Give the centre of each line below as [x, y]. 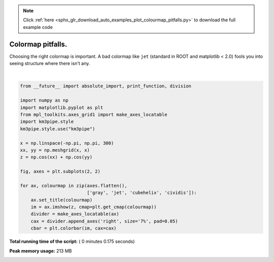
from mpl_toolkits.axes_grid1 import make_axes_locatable [94, 115]
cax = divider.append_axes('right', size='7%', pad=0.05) [104, 221]
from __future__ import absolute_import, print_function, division [106, 86]
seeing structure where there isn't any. [50, 63]
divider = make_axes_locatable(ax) [75, 214]
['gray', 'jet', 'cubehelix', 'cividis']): [142, 193]
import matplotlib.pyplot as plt [62, 107]
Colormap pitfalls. [38, 44]
